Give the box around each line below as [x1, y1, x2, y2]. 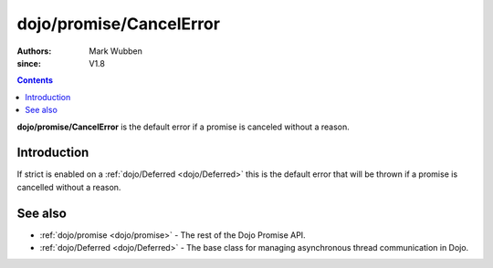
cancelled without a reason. [16, 181, 121, 192]
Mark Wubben [89, 46, 143, 57]
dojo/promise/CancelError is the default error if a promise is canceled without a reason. [16, 121, 351, 132]
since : [16, 57, 41, 68]
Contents [16, 75, 54, 86]
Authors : [16, 46, 52, 57]
